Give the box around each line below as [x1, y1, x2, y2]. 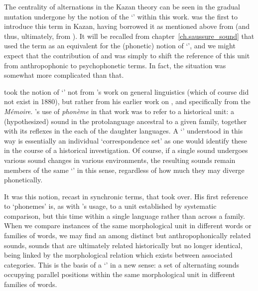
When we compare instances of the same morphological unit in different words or [4, 220, 252, 231]
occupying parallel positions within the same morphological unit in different [4, 269, 235, 280]
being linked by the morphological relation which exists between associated [4, 250, 233, 260]
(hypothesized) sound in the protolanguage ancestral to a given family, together [4, 116, 247, 126]
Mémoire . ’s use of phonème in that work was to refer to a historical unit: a [4, 106, 234, 116]
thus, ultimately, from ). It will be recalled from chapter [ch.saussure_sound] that [4, 30, 255, 41]
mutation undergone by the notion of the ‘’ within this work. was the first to [4, 11, 238, 21]
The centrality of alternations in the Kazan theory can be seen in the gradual [4, 1, 240, 11]
